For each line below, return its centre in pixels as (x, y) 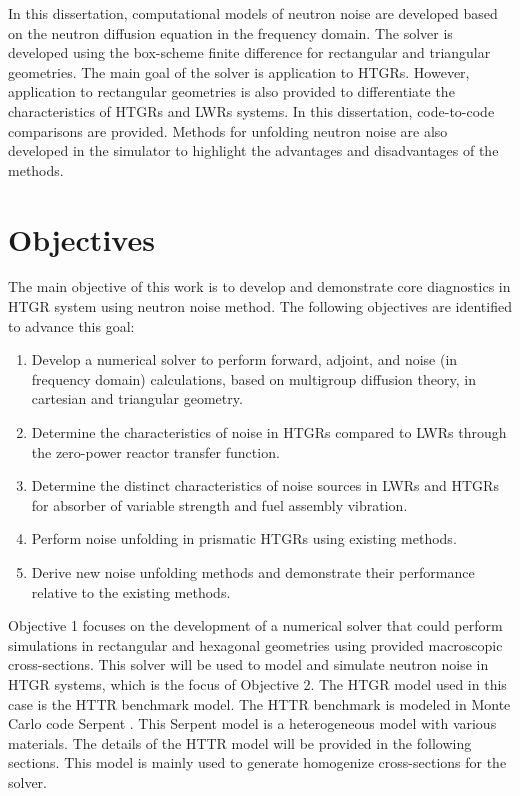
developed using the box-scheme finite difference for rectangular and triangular (249, 52)
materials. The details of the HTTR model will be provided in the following (240, 742)
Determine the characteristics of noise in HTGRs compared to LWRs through (269, 432)
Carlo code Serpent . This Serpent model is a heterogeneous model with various (252, 723)
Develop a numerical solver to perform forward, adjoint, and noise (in (244, 359)
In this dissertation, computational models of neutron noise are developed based (253, 13)
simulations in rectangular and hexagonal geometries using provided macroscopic (255, 644)
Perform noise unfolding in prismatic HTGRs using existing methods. (244, 538)
